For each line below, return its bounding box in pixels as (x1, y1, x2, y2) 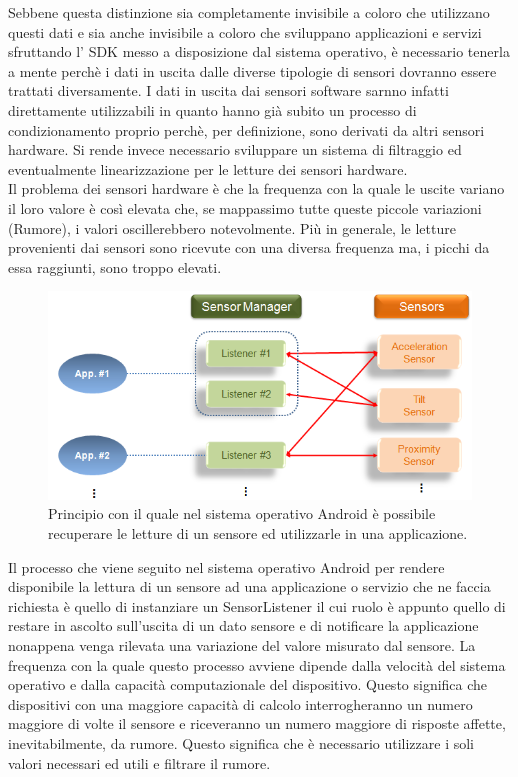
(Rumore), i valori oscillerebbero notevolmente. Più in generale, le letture (8, 217, 456, 238)
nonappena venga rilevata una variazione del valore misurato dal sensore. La (8, 635, 476, 656)
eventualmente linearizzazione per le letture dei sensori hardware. (8, 158, 408, 179)
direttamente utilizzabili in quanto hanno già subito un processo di (8, 99, 417, 120)
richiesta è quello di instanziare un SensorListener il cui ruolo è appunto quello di (8, 595, 506, 616)
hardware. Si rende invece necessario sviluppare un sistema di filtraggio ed (8, 139, 462, 160)
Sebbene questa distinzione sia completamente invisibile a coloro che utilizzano (8, 2, 490, 22)
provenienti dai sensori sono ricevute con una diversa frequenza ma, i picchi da (8, 237, 490, 258)
